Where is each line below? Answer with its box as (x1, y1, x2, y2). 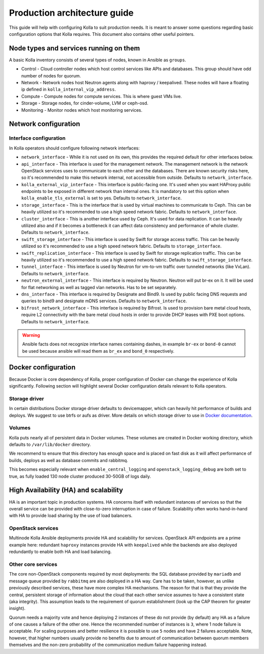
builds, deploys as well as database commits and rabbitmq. (9, 457, 128, 463)
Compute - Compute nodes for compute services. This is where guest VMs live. (21, 93, 182, 99)
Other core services (9, 561, 58, 568)
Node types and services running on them (9, 44, 140, 52)
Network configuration (9, 120, 80, 128)
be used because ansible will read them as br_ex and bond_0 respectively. (22, 348, 175, 354)
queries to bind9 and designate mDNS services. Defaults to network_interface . (21, 298, 187, 304)
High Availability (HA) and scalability (9, 486, 123, 494)
